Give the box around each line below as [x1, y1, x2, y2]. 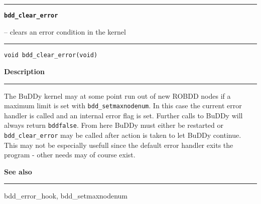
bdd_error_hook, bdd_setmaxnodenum [4, 190, 128, 201]
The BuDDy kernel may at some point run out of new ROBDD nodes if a [4, 90, 231, 101]
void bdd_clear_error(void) [4, 52, 98, 59]
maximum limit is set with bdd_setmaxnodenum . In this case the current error [4, 100, 242, 111]
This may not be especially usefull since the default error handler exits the [4, 139, 233, 150]
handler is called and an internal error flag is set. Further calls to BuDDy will [4, 110, 243, 120]
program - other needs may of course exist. [4, 149, 136, 160]
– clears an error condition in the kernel [4, 26, 126, 37]
